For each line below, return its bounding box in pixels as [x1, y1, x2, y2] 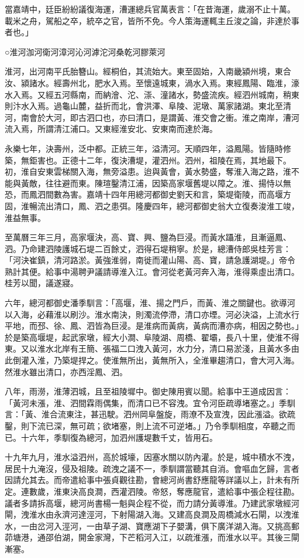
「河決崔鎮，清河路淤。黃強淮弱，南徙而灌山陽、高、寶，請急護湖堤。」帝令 [5, 254, 295, 266]
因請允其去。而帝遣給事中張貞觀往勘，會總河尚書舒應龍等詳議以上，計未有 [5, 474, 291, 486]
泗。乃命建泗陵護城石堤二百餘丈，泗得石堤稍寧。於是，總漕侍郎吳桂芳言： [5, 242, 291, 254]
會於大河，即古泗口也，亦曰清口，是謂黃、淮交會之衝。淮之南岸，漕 [29, 111, 291, 123]
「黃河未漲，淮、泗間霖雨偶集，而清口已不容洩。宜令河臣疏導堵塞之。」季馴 [5, 396, 295, 409]
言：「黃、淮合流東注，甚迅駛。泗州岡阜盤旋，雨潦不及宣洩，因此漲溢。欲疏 [5, 408, 295, 420]
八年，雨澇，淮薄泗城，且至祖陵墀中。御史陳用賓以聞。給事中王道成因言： [5, 385, 291, 397]
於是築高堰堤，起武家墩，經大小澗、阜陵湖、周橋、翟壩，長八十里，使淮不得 [5, 331, 299, 343]
